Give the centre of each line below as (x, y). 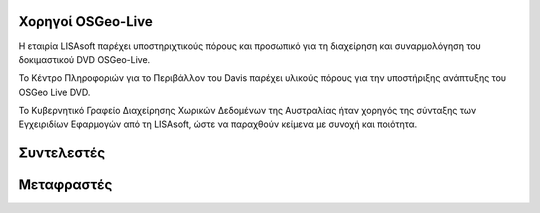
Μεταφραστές (65, 185)
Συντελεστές (61, 153)
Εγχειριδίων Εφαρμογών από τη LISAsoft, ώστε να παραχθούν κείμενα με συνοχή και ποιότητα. (218, 124)
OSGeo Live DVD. (54, 92)
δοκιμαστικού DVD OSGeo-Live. (84, 59)
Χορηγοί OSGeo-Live (86, 21)
